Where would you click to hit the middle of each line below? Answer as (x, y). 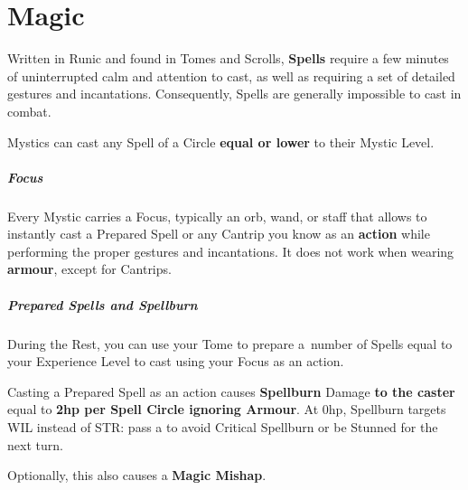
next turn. (35, 444)
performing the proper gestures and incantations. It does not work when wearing (231, 251)
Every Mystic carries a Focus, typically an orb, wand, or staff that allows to (217, 216)
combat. (29, 111)
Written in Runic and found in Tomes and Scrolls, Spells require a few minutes (228, 58)
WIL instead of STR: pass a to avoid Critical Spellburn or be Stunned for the (223, 426)
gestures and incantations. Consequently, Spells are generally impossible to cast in (234, 94)
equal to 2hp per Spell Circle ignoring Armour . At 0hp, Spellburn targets (227, 409)
